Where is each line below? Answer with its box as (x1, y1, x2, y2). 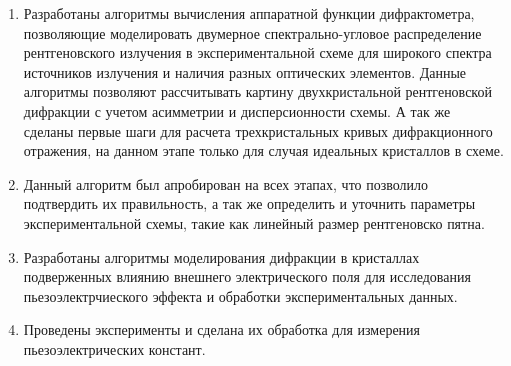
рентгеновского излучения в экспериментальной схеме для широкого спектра (23, 42, 492, 63)
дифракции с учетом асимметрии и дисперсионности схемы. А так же (23, 100, 451, 121)
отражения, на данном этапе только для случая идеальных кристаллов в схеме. (23, 140, 504, 161)
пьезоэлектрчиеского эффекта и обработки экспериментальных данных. (23, 285, 458, 306)
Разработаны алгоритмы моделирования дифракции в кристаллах (23, 246, 420, 267)
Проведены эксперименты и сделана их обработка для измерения (23, 319, 421, 340)
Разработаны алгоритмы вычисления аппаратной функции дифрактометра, (23, 3, 475, 23)
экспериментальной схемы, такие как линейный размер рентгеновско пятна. (23, 212, 485, 233)
